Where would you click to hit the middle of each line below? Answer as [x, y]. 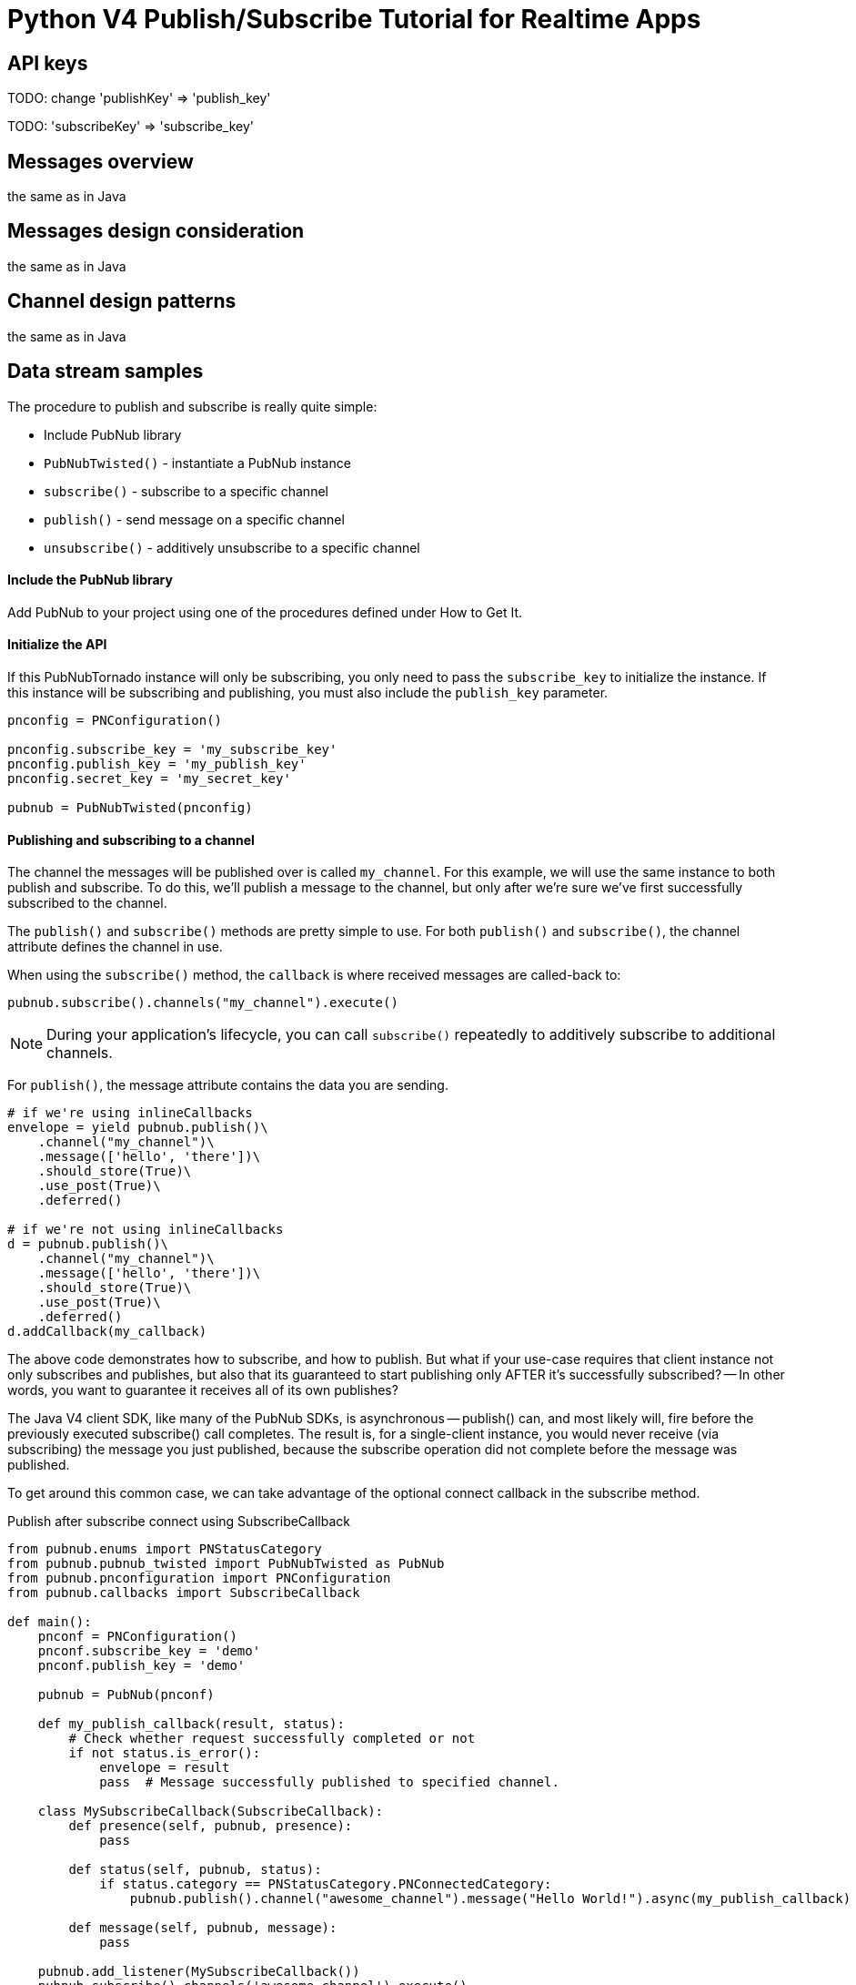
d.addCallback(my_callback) [107, 1332]
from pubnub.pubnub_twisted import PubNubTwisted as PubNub [226, 1564]
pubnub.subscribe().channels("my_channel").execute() [203, 1003]
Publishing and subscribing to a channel [131, 840]
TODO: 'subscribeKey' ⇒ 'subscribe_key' [131, 127]
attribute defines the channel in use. [115, 947]
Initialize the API [57, 645]
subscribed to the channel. [87, 903]
